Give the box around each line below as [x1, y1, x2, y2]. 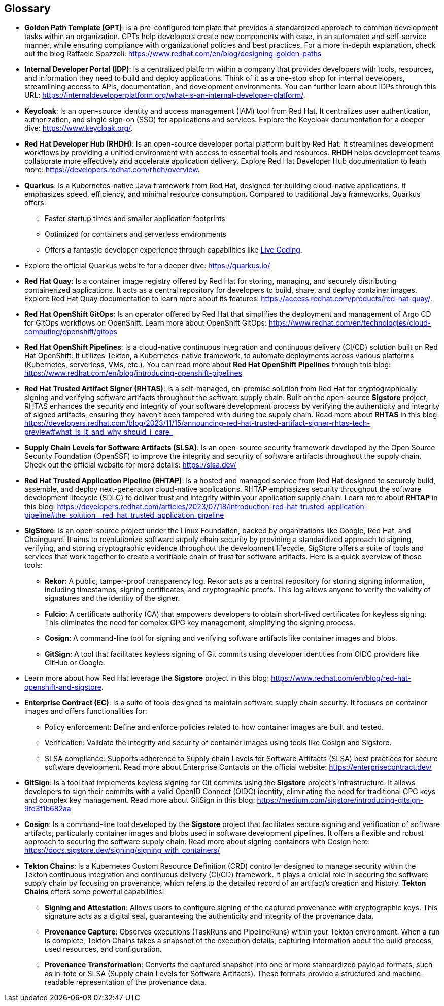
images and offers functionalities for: [24, 707, 147, 716]
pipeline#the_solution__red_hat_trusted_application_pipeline [24, 511, 224, 520]
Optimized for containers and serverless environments [45, 230, 226, 239]
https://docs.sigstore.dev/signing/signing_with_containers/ [24, 846, 220, 855]
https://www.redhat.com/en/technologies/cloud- [268, 318, 431, 328]
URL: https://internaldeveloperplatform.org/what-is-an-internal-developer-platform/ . [24, 91, 305, 100]
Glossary [4, 2, 51, 15]
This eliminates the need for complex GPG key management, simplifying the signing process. [45, 618, 355, 627]
